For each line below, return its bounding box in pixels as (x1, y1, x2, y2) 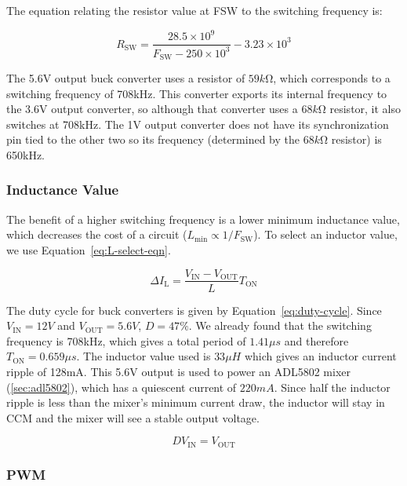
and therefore (284, 332, 349, 349)
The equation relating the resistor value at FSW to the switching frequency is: (6, 2, 383, 18)
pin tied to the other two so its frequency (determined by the (6, 131, 300, 148)
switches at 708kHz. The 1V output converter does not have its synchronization (6, 115, 389, 132)
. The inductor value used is (76, 348, 211, 364)
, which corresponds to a (273, 69, 391, 86)
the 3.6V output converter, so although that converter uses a (6, 100, 298, 117)
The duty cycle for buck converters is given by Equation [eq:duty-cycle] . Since (6, 301, 382, 318)
